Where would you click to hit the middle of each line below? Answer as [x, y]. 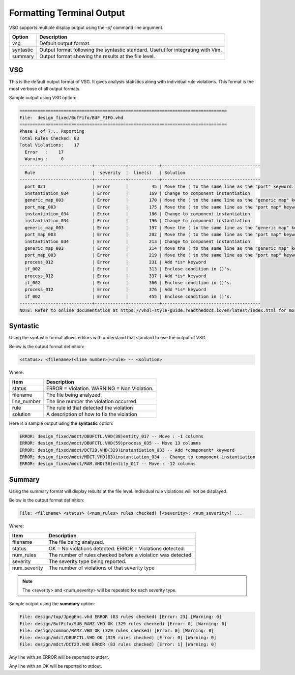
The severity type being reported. [88, 561]
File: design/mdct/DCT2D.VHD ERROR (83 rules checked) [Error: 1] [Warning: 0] [118, 644]
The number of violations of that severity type [102, 568]
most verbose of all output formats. [45, 88]
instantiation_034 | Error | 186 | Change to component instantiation [137, 214]
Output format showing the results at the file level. [97, 56]
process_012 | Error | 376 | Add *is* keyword [116, 290]
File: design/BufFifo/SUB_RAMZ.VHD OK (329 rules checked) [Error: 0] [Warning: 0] [123, 624]
